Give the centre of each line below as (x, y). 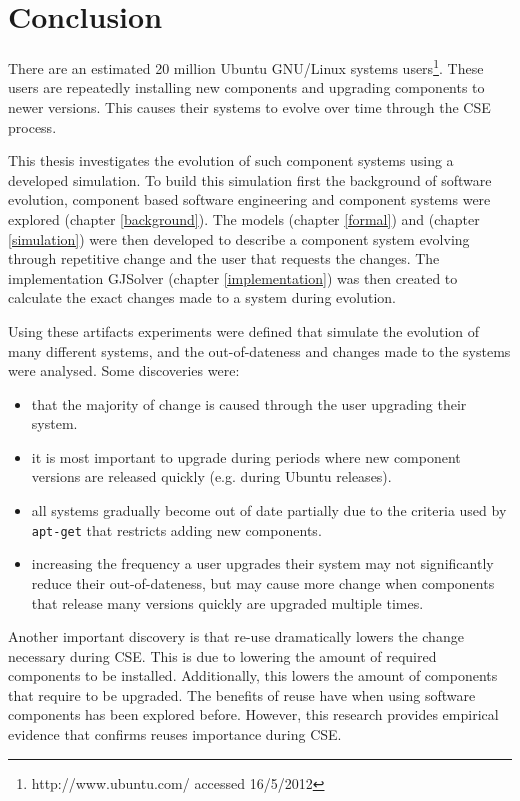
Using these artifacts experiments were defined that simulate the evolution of (244, 330)
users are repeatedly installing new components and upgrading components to (246, 87)
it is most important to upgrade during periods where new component (246, 456)
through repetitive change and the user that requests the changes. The (224, 258)
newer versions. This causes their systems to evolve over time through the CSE (249, 106)
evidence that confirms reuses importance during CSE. (175, 734)
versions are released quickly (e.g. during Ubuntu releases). (211, 476)
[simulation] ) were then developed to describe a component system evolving (239, 238)
